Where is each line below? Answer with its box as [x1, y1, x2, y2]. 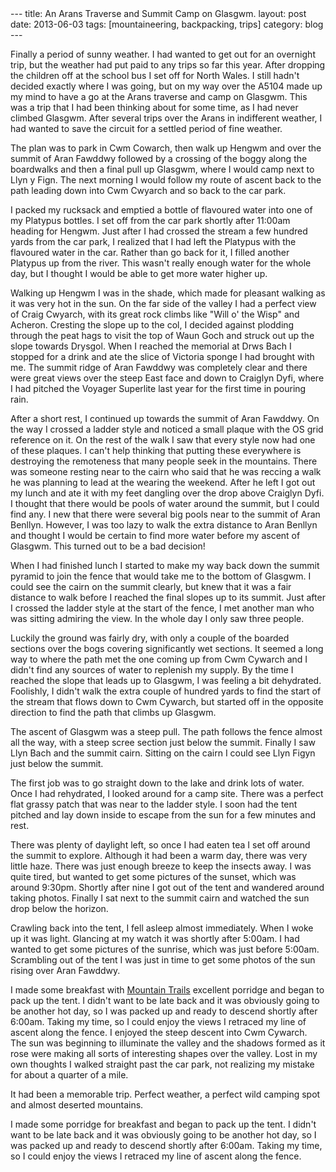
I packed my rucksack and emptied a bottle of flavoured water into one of [10, 204, 313, 216]
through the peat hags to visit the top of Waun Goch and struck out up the [10, 330, 315, 341]
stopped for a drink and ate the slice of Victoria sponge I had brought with [10, 351, 315, 362]
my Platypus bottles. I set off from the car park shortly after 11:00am [10, 215, 291, 226]
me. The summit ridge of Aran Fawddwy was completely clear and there [10, 362, 308, 373]
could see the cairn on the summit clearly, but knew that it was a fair [10, 581, 292, 592]
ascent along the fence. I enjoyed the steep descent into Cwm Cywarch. [10, 1027, 308, 1038]
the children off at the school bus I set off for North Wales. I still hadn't [10, 70, 300, 81]
